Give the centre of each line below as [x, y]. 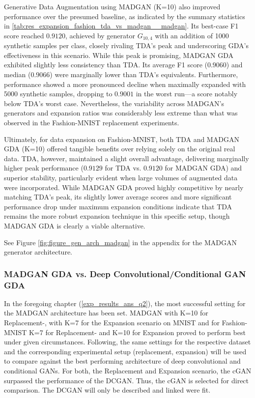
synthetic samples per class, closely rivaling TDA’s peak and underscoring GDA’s [126, 45]
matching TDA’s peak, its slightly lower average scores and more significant [118, 197]
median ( [17, 74]
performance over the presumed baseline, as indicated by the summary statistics [125, 16]
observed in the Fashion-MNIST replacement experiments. [92, 122]
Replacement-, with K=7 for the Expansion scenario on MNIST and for [112, 323]
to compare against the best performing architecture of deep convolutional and [122, 361]
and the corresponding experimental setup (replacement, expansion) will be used [125, 351]
